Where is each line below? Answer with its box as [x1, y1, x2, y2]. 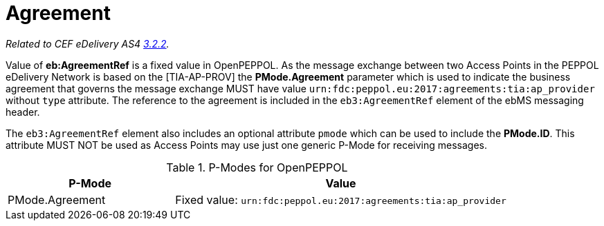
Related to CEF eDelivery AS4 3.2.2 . [6, 37, 170, 50]
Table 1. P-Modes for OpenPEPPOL [166, 160, 348, 174]
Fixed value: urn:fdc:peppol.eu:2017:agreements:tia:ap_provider [175, 192, 506, 207]
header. [6, 105, 40, 118]
